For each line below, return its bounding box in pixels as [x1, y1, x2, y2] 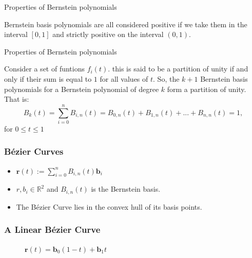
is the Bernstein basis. [91, 183, 161, 194]
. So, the [153, 73, 180, 84]
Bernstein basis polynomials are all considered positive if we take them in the [4, 19, 247, 29]
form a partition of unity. [167, 83, 246, 94]
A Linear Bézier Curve [4, 223, 101, 236]
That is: [4, 94, 29, 104]
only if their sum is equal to [4, 73, 92, 84]
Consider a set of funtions [4, 63, 85, 74]
